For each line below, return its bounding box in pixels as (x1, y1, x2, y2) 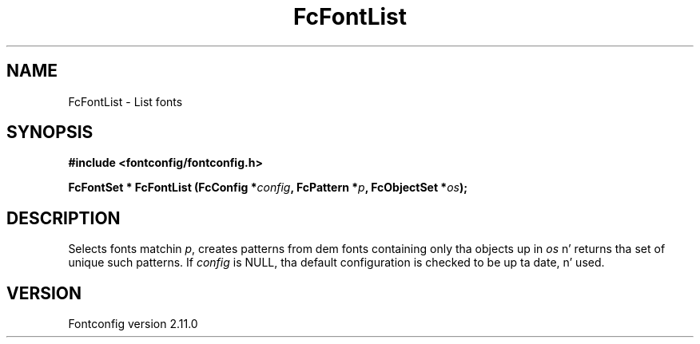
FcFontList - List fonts (68, 94, 183, 109)
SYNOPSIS (6, 122, 93, 143)
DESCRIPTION (6, 208, 121, 228)
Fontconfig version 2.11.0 (68, 317, 198, 331)
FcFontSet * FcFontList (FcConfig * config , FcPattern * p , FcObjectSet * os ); (68, 180, 468, 195)
